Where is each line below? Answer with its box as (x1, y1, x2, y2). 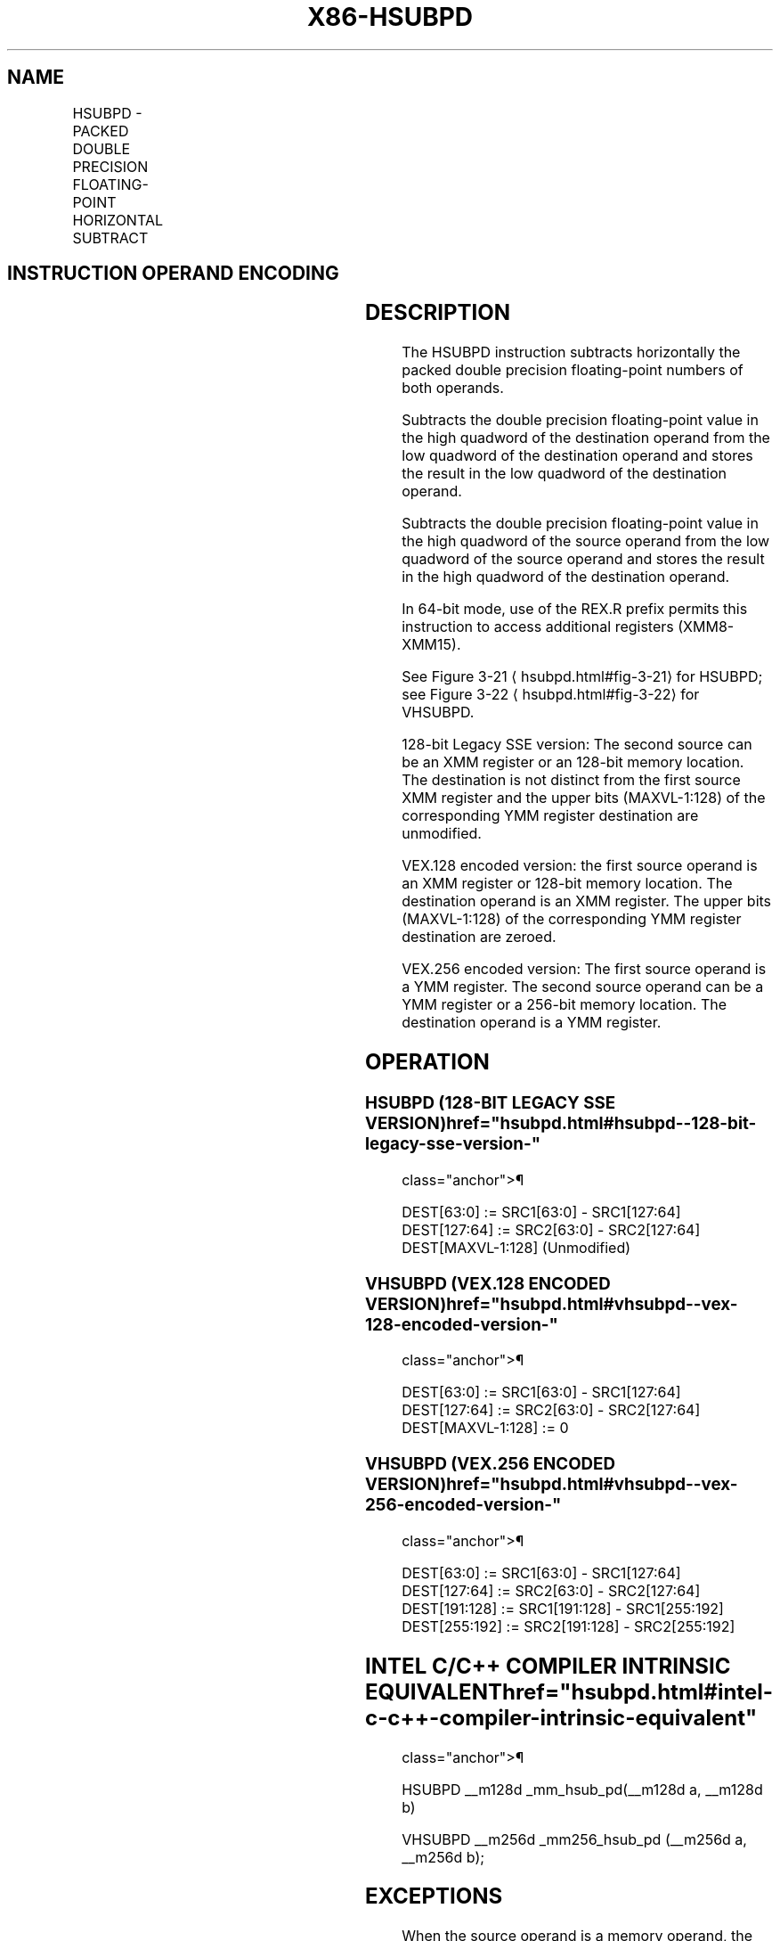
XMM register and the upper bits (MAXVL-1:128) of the (402, 789, 766, 807)
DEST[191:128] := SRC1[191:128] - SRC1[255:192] (402, 1599, 724, 1617)
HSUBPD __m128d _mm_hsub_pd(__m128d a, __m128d (402, 1780, 763, 1798)
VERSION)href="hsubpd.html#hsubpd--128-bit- (365, 1113, 757, 1134)
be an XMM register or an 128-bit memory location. (402, 753, 744, 772)
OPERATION (365, 1049, 490, 1076)
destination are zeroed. (402, 928, 557, 946)
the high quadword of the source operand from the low (402, 532, 770, 551)
